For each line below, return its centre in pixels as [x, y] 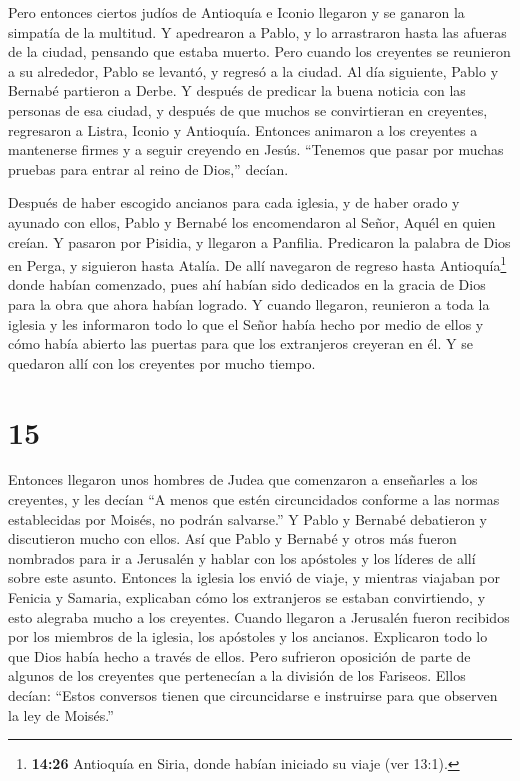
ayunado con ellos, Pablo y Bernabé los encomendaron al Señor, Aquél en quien [252, 221]
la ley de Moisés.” [61, 714]
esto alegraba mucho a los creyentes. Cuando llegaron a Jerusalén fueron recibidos [259, 616]
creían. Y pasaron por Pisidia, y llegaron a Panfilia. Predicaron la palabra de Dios [259, 241]
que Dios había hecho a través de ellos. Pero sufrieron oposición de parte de [239, 655]
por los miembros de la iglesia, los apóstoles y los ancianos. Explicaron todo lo [248, 636]
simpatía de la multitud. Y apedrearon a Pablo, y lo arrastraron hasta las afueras [257, 31]
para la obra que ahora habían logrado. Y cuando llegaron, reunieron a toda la [249, 303]
